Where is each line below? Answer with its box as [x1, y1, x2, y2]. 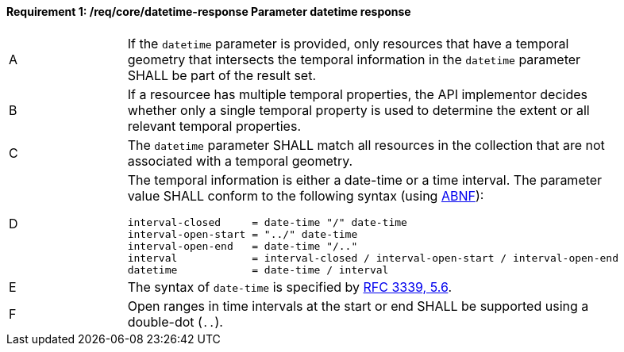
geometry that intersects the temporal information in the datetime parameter [127, 51, 581, 67]
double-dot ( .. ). [127, 313, 223, 330]
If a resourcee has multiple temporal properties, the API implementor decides [127, 86, 588, 102]
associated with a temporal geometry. [127, 152, 353, 169]
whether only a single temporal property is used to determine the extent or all [127, 101, 590, 118]
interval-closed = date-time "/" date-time [127, 216, 407, 228]
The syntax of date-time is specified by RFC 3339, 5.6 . [127, 278, 452, 295]
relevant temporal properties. [127, 117, 301, 134]
